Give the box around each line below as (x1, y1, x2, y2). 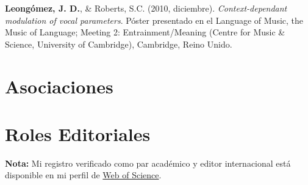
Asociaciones (5, 73, 113, 98)
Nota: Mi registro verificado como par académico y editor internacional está (5, 156, 291, 169)
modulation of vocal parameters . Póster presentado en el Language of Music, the (5, 13, 304, 26)
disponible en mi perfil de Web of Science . (5, 169, 162, 181)
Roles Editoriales (5, 121, 151, 146)
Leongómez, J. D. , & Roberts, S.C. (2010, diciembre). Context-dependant (5, 2, 287, 14)
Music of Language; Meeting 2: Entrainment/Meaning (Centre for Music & (5, 26, 285, 38)
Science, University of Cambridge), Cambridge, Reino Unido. (5, 37, 232, 50)
